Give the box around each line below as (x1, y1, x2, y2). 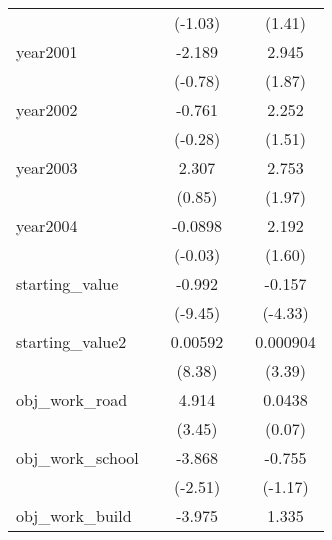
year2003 (16, 156, 78, 179)
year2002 (16, 98, 78, 121)
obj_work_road (16, 388, 128, 411)
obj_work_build (16, 504, 132, 527)
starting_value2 (16, 330, 127, 353)
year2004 (16, 214, 78, 237)
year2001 (16, 40, 78, 63)
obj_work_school (16, 446, 139, 469)
